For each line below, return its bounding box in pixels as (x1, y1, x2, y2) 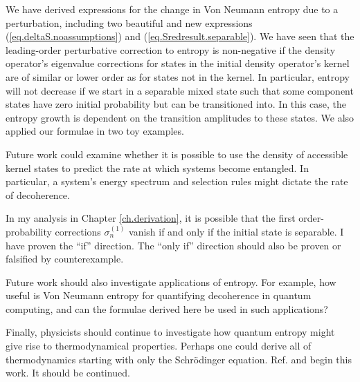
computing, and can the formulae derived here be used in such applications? (6, 301, 328, 316)
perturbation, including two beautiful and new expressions (6, 15, 253, 30)
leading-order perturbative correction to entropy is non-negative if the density (6, 42, 336, 57)
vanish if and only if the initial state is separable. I (129, 224, 344, 238)
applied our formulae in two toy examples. (6, 124, 184, 138)
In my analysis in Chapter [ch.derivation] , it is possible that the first (6, 211, 296, 225)
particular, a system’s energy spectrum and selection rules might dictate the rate (6, 174, 348, 189)
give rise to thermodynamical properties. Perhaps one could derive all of (6, 338, 312, 353)
